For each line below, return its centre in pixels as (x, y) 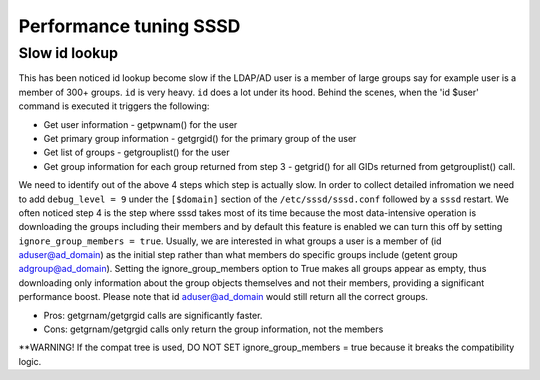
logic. (30, 361)
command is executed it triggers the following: (114, 106)
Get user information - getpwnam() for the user (140, 124)
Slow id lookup (68, 53)
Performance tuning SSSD (129, 26)
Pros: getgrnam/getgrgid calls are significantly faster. (153, 315)
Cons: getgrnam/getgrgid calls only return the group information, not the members (213, 329)
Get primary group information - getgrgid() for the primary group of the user (200, 138)
